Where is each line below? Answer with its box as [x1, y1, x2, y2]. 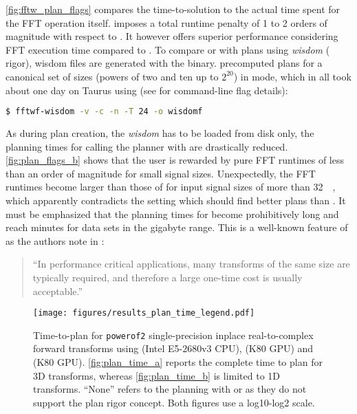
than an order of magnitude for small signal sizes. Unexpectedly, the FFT [6, 166, 316, 180]
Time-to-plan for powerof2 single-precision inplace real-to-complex [33, 327, 314, 342]
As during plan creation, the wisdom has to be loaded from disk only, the [6, 126, 314, 140]
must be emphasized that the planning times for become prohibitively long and [6, 206, 339, 221]
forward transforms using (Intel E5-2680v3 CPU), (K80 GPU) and [33, 341, 314, 356]
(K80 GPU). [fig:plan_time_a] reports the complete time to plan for [33, 355, 323, 369]
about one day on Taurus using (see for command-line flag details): [6, 83, 288, 97]
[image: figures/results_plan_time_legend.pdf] [33, 308, 255, 318]
